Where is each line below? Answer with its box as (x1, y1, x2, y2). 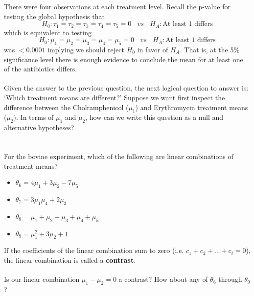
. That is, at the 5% (180, 45, 240, 55)
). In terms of (13, 112, 54, 122)
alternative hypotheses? (4, 122, 74, 133)
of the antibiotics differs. (4, 64, 77, 74)
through (218, 274, 242, 284)
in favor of (137, 45, 168, 55)
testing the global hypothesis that (4, 11, 105, 21)
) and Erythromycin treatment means (135, 102, 248, 112)
